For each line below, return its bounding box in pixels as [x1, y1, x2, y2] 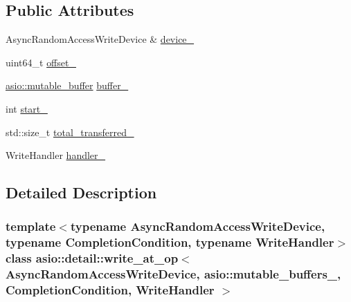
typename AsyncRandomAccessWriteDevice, [70, 218, 325, 235]
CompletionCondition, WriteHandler [6, 281, 215, 299]
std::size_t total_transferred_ [6, 124, 134, 139]
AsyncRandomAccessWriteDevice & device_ [6, 32, 195, 46]
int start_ [6, 101, 48, 115]
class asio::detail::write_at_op [6, 249, 179, 267]
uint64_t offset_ [6, 55, 76, 69]
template [6, 218, 56, 235]
